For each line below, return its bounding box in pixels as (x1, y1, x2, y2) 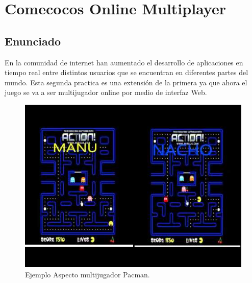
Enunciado (5, 33, 61, 49)
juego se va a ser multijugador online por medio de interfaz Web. (5, 87, 207, 98)
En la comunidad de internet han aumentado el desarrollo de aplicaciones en (5, 57, 243, 67)
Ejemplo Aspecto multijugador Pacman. (25, 269, 150, 279)
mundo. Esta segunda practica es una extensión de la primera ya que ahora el (5, 77, 247, 87)
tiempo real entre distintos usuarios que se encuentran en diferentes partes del (5, 67, 248, 78)
